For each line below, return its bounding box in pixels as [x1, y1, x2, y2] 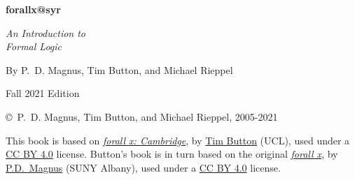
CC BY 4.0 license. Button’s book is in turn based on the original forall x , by [6, 147, 338, 161]
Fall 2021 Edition [6, 86, 80, 100]
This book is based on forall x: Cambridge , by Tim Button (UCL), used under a [6, 133, 350, 147]
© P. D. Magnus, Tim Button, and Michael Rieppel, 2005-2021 [6, 109, 278, 123]
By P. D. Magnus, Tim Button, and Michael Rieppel [6, 62, 233, 77]
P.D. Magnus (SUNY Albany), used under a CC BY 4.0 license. [6, 160, 281, 174]
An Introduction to [6, 25, 86, 40]
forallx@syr [6, 2, 61, 16]
